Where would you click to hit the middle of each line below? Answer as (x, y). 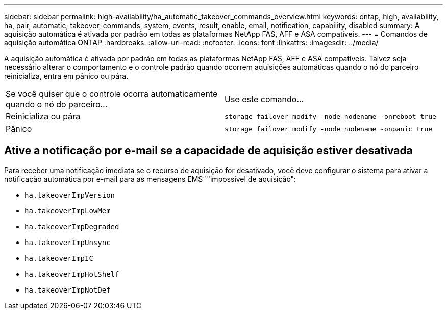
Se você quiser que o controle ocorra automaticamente (112, 94)
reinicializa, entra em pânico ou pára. (66, 76)
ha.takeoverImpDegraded (72, 226)
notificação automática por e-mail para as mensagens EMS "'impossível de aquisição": (150, 179)
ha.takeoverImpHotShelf (72, 274)
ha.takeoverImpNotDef (68, 290)
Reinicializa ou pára (43, 116)
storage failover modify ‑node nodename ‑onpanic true (328, 129)
